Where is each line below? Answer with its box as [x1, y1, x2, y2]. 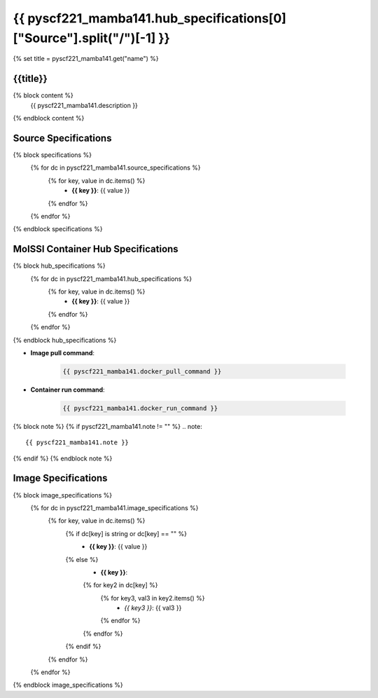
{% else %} [65, 555, 99, 563]
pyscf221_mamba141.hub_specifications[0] [27, 11, 287, 26]
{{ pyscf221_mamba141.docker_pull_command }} [62, 367, 222, 375]
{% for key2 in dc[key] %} [83, 581, 158, 589]
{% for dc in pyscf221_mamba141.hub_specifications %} [30, 274, 192, 283]
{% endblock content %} [13, 114, 85, 123]
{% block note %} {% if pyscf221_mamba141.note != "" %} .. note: [13, 422, 202, 430]
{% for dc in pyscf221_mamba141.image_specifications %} [30, 503, 199, 512]
